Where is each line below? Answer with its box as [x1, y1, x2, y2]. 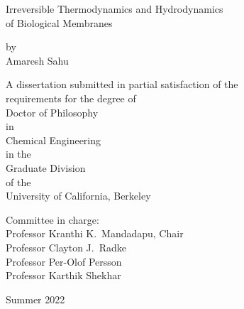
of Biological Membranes [6, 15, 113, 30]
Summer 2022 [6, 291, 65, 306]
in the [6, 146, 31, 161]
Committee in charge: [6, 212, 99, 227]
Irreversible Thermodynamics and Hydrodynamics [6, 1, 223, 16]
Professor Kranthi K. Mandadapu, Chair [6, 226, 184, 241]
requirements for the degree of [6, 90, 136, 105]
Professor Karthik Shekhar [6, 268, 121, 283]
